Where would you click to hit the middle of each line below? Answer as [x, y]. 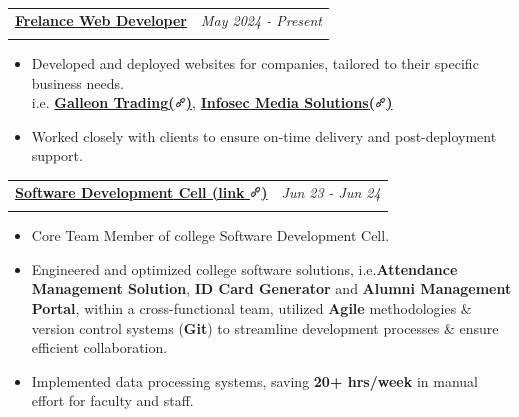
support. [57, 155]
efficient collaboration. [99, 347]
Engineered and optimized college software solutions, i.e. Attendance [244, 268]
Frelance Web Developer [101, 19]
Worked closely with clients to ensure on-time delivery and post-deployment [264, 135]
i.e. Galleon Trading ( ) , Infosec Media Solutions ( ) [212, 102]
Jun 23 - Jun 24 [331, 191]
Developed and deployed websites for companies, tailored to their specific [255, 63]
